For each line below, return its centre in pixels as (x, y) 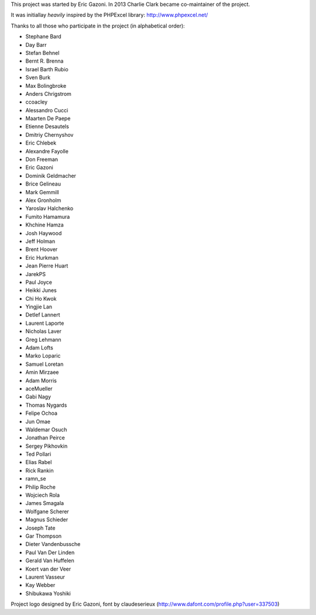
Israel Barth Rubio (47, 69)
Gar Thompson (44, 536)
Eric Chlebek (41, 143)
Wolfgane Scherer (47, 511)
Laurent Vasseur (45, 577)
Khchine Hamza (44, 225)
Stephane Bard (43, 37)
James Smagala (45, 503)
